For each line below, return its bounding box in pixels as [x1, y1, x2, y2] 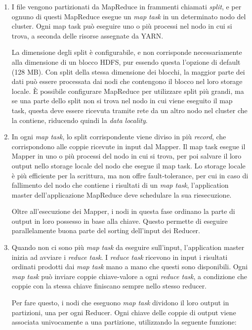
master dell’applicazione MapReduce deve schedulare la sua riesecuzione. [11, 189, 232, 200]
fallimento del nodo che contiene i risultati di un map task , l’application [11, 180, 229, 190]
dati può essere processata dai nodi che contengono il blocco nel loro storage [11, 76, 243, 86]
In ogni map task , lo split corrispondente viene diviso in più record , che [11, 131, 226, 142]
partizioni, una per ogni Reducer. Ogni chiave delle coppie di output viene [11, 307, 236, 317]
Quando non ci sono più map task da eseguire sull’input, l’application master [11, 242, 245, 252]
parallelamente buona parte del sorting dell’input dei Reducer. [11, 225, 200, 236]
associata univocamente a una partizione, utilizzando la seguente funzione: [11, 317, 237, 327]
